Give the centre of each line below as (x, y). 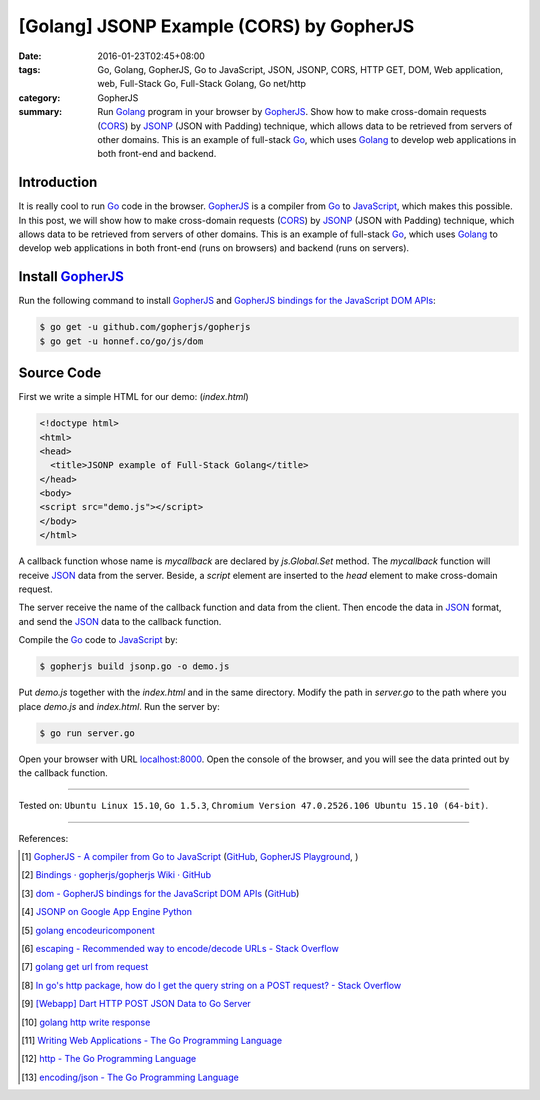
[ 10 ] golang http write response (86, 1022)
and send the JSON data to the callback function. (120, 621)
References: (43, 838)
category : (39, 97)
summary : (40, 112)
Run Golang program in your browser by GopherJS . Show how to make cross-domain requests (292, 112)
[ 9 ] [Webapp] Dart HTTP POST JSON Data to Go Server (136, 1004)
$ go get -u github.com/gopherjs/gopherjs (145, 327)
